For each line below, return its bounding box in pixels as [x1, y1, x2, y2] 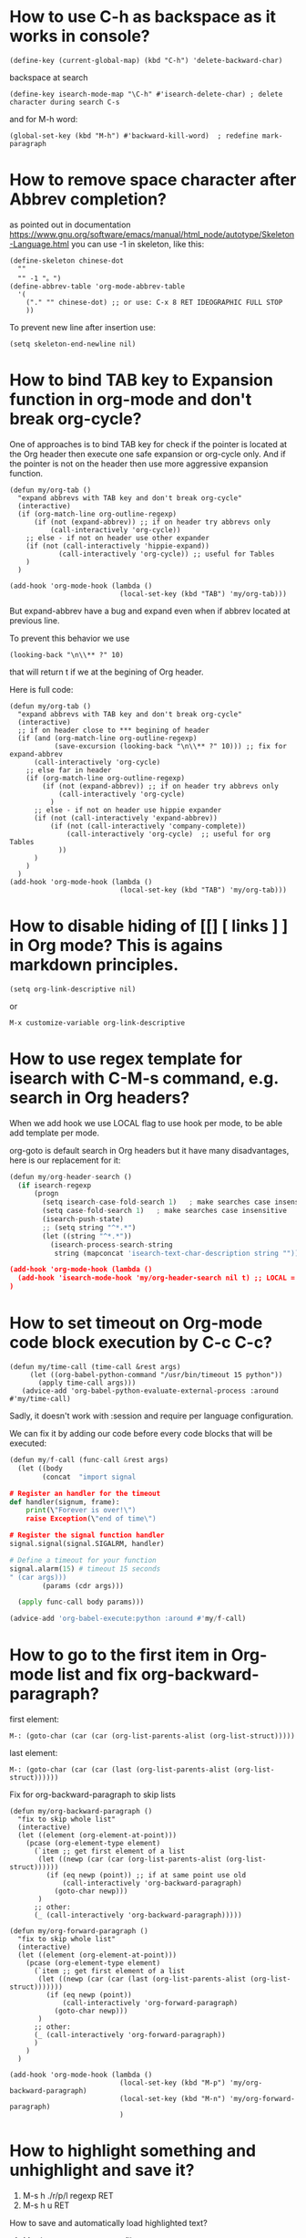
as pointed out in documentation [9, 219, 131, 230]
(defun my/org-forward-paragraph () [9, 1927, 148, 1936]
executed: [9, 1438, 47, 1448]
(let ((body [17, 1463, 64, 1473]
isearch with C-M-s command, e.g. [9, 1068, 280, 1088]
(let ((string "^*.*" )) [42, 1231, 132, 1240]
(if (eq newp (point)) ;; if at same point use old [46, 1871, 247, 1880]
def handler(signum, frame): [9, 1497, 120, 1507]
